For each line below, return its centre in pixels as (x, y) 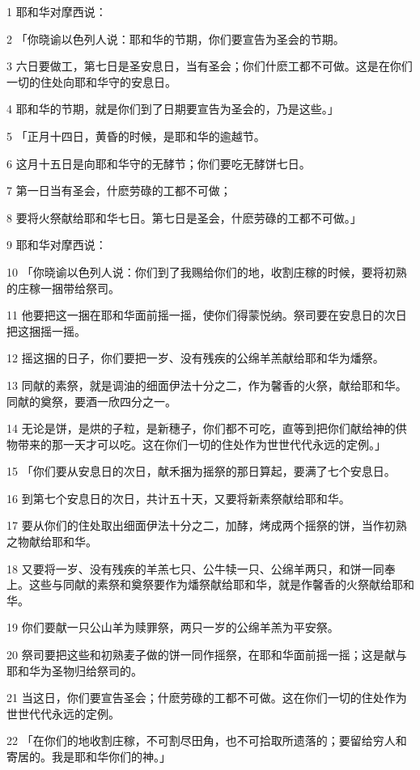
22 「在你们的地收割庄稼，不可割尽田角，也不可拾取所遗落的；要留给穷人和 (207, 740)
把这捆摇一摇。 (46, 330)
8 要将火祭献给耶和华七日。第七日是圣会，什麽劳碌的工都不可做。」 (184, 217)
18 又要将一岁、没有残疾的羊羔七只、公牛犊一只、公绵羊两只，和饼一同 (195, 568)
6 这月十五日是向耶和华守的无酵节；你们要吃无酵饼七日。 (159, 163)
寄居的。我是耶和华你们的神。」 (89, 756)
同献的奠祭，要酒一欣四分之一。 (91, 401)
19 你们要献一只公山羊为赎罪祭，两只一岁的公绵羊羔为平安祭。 (173, 627)
